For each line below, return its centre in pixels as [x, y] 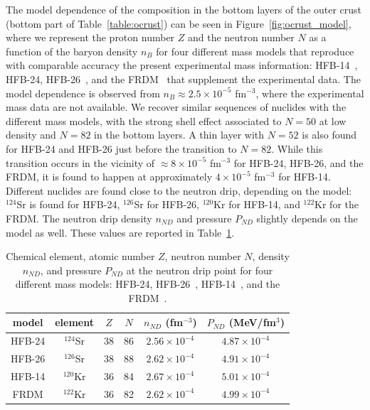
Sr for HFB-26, [166, 204]
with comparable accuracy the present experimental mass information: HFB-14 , [182, 65]
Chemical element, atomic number [80, 256]
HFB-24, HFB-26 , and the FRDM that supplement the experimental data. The [183, 79]
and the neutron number [241, 37]
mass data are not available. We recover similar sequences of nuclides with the [176, 107]
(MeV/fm [252, 322]
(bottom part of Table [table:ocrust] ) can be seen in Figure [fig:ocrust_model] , [179, 23]
